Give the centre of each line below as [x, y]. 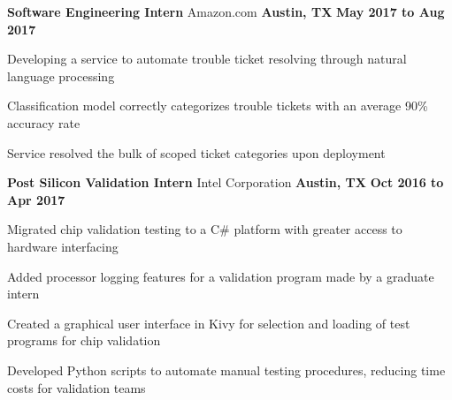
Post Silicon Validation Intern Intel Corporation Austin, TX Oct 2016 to [226, 182]
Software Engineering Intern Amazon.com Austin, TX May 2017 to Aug [226, 11]
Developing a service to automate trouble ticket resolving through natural [207, 59]
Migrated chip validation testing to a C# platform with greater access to [205, 229]
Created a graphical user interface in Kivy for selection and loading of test [209, 323]
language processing [61, 75]
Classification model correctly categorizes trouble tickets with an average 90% [218, 106]
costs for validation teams [77, 387]
